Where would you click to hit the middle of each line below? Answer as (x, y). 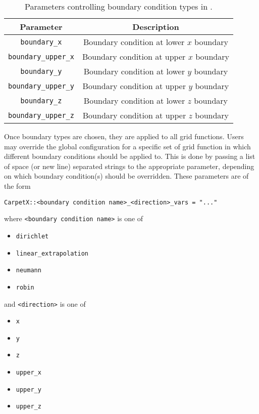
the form (17, 185)
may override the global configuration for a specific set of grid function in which (127, 146)
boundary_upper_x (41, 56)
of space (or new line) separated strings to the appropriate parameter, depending (129, 166)
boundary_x (41, 42)
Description (156, 27)
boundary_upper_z (41, 115)
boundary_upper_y (41, 86)
